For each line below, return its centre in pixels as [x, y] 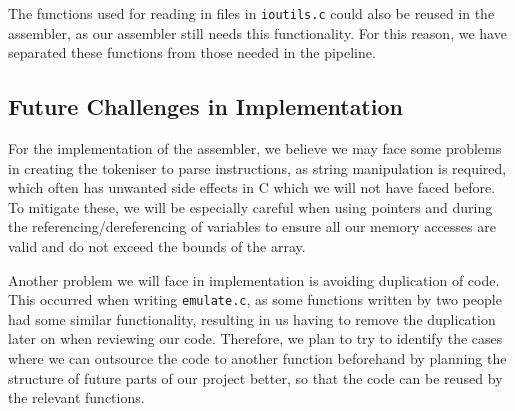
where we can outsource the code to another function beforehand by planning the [257, 358]
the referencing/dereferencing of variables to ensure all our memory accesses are [252, 226]
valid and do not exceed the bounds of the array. [157, 246]
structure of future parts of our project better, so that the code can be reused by [255, 377]
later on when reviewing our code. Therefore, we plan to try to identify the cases [255, 338]
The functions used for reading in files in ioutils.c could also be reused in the [251, 13]
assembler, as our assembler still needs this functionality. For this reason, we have [257, 32]
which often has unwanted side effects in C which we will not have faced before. [252, 187]
